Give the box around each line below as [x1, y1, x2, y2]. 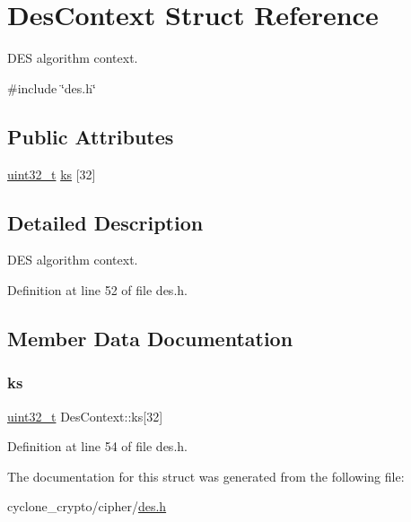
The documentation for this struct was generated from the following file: [7, 466, 405, 485]
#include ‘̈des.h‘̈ [7, 78, 96, 97]
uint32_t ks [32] [7, 164, 96, 183]
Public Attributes [7, 122, 174, 150]
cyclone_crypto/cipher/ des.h [7, 497, 167, 516]
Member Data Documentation [7, 324, 293, 352]
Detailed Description [7, 208, 204, 236]
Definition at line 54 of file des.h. [7, 437, 188, 456]
